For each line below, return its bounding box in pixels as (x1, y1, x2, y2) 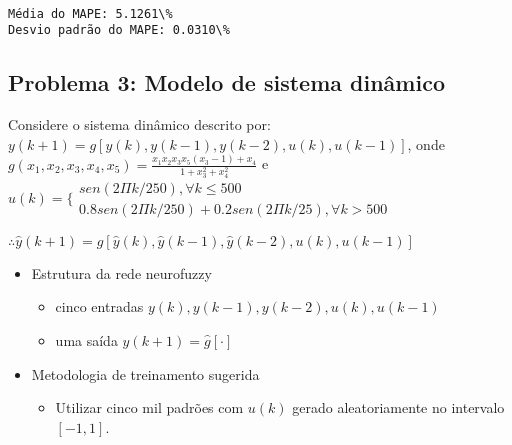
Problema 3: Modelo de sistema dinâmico (8, 67, 445, 98)
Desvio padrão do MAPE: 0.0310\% (8, 23, 230, 38)
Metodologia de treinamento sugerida (31, 363, 260, 384)
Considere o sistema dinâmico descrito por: (8, 114, 271, 135)
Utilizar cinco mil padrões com (55, 397, 244, 418)
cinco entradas (55, 296, 144, 317)
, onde (407, 133, 445, 154)
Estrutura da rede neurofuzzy (31, 262, 212, 283)
